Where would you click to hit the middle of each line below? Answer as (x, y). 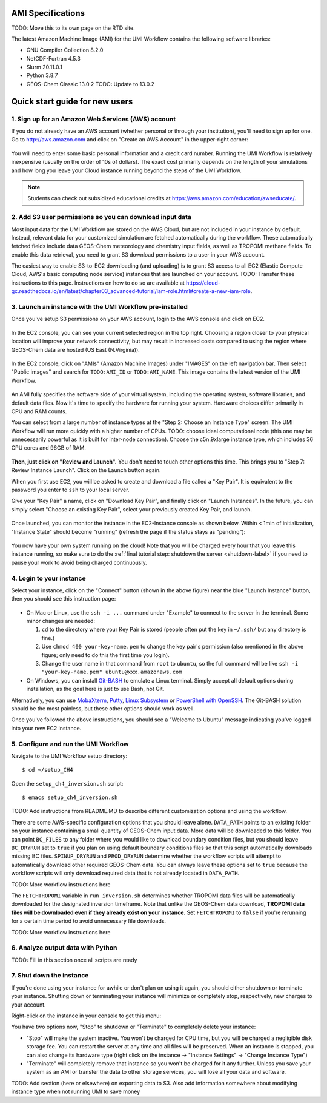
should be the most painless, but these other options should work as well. (103, 708)
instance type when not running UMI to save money (76, 1091)
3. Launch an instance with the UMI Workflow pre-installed (99, 307)
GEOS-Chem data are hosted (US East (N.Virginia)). (76, 349)
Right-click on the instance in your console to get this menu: (86, 1016)
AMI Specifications (48, 13)
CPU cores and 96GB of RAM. (48, 448)
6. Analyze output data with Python (64, 948)
